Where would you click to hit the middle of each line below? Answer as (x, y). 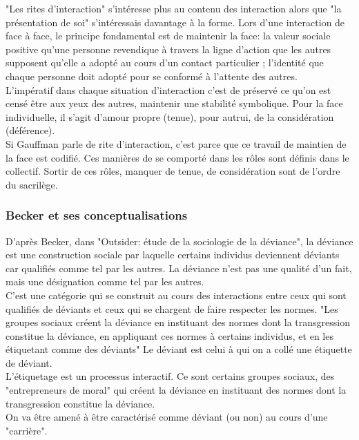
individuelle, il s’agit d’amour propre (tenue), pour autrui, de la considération (170, 116)
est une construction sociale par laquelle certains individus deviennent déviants (173, 255)
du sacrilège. (32, 184)
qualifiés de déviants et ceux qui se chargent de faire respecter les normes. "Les (172, 308)
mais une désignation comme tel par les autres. (105, 281)
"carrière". (27, 430)
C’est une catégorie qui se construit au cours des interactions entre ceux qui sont (176, 295)
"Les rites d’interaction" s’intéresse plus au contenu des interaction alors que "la (174, 8)
